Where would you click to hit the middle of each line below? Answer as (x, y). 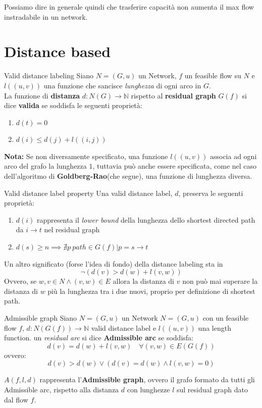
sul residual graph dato (213, 389)
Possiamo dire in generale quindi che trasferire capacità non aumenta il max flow (129, 7)
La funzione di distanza (42, 95)
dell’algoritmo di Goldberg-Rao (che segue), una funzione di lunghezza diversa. (128, 176)
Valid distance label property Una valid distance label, (88, 193)
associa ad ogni (233, 156)
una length (215, 327)
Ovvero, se (20, 281)
